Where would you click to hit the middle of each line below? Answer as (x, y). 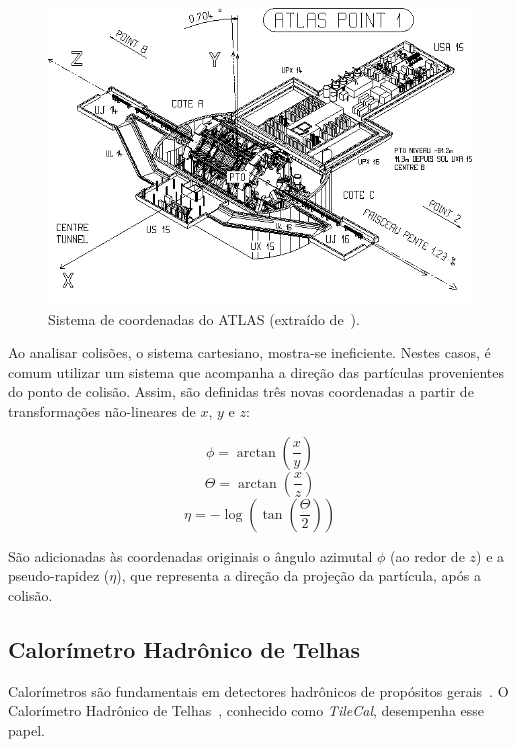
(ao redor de (427, 555)
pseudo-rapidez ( (59, 575)
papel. (26, 729)
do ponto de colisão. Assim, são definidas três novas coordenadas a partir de (241, 391)
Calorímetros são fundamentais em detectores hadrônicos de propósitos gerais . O (258, 690)
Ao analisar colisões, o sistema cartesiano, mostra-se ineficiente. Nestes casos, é (249, 352)
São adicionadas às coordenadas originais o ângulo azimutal (190, 555)
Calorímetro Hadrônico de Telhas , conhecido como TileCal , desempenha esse (246, 710)
